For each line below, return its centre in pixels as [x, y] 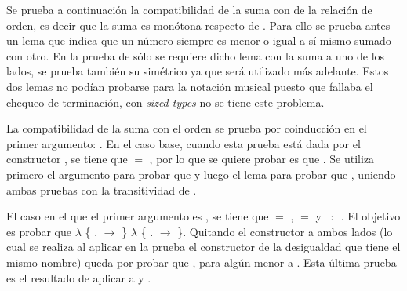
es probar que [39, 231]
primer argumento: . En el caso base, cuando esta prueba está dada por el [184, 143]
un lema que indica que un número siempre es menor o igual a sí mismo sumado [199, 40]
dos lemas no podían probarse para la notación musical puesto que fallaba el [190, 86]
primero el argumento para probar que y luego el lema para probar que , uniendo [201, 174]
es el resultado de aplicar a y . [79, 277]
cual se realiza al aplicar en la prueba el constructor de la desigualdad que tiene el [203, 247]
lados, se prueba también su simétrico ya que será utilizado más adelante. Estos [198, 71]
